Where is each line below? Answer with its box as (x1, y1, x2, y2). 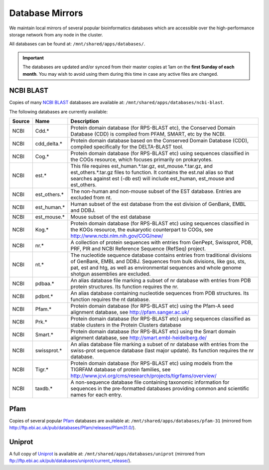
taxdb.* (35, 385, 53, 392)
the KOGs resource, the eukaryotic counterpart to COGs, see (70, 226, 213, 233)
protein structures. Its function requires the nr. (70, 283, 179, 290)
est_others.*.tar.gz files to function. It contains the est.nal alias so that (70, 169, 234, 176)
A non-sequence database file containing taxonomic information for (70, 379, 230, 386)
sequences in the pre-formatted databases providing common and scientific (70, 385, 250, 392)
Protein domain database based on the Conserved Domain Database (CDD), (70, 137, 249, 144)
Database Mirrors (9, 7, 83, 18)
